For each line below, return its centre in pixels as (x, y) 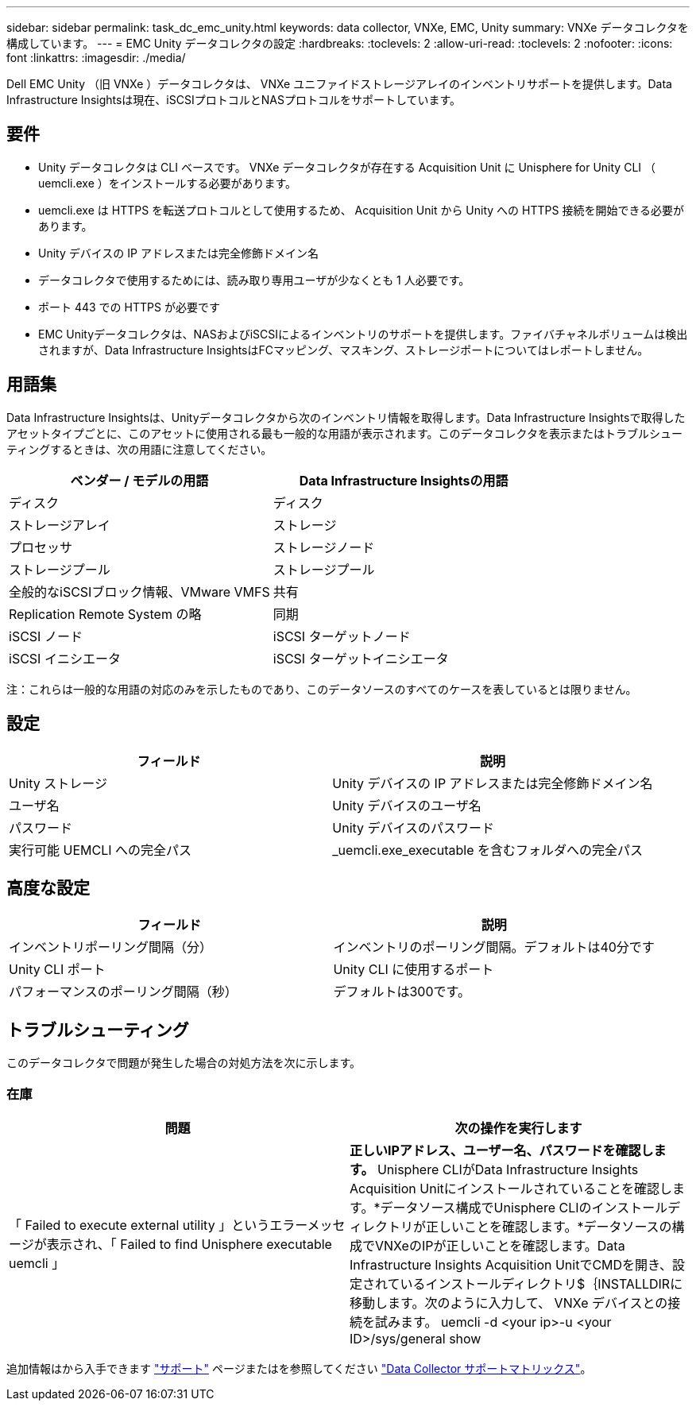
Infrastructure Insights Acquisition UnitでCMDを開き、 (511, 1264)
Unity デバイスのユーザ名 (407, 805)
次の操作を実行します (518, 1128)
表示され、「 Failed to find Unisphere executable (189, 1244)
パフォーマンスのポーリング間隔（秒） (123, 992)
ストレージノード (324, 547)
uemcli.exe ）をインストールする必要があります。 (168, 183)
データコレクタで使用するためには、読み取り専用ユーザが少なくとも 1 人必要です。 (254, 280)
